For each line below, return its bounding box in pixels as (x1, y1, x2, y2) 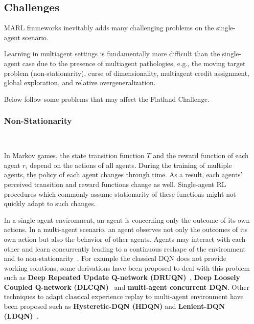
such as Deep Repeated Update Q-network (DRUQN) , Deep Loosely (4, 272, 240, 282)
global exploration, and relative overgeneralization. (4, 77, 156, 88)
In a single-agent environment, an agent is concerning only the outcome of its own (4, 214, 250, 225)
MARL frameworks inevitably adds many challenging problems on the (4, 23, 214, 33)
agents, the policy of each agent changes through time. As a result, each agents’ (4, 169, 243, 180)
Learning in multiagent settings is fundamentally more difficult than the (4, 48, 220, 59)
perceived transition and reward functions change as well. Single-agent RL (4, 179, 226, 189)
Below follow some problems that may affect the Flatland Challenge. (4, 93, 209, 104)
